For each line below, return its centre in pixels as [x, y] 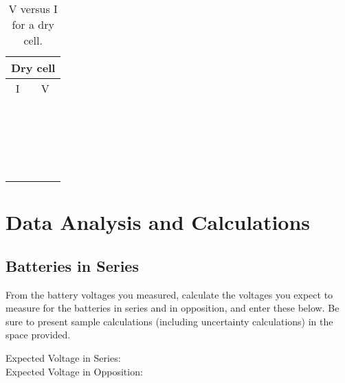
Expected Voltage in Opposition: [74, 371]
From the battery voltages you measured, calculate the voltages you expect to [169, 294]
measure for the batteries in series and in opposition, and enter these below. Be [172, 308]
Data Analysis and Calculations [158, 222]
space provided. [38, 335]
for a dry [33, 24]
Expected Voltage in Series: [63, 357]
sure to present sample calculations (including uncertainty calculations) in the [169, 321]
